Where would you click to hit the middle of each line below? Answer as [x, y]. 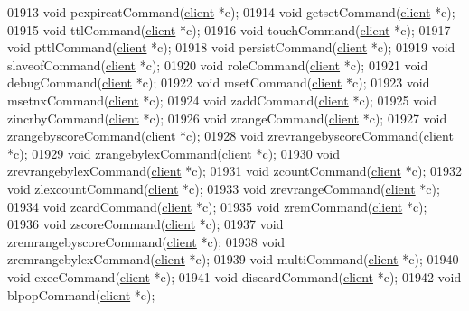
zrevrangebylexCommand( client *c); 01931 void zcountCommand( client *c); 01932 [234, 171]
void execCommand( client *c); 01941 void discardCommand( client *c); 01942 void [234, 276]
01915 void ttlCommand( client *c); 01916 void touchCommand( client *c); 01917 [229, 29]
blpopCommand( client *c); [81, 294]
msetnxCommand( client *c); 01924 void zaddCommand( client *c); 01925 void [222, 100]
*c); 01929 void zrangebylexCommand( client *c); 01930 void [174, 153]
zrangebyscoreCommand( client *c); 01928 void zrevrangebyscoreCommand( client [230, 136]
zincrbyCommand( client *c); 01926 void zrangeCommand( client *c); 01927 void [227, 118]
